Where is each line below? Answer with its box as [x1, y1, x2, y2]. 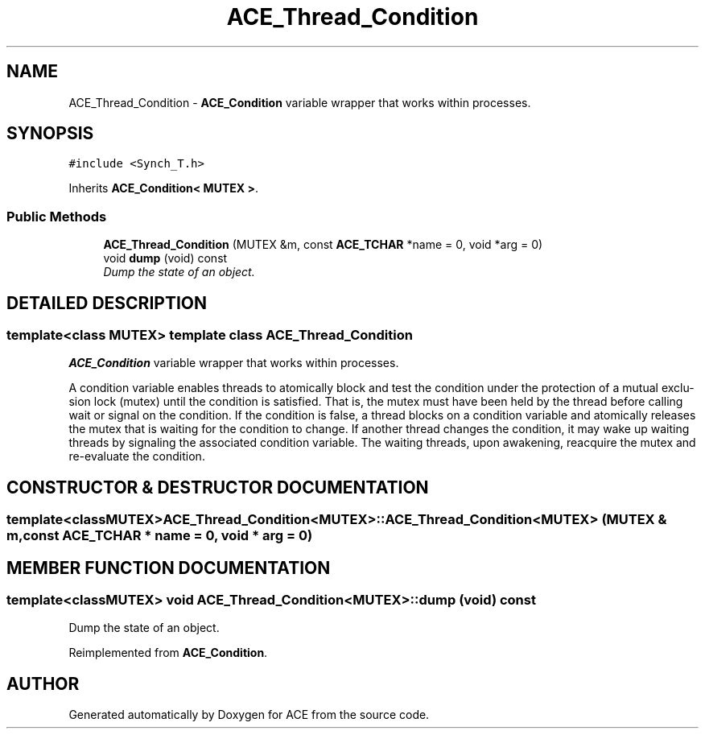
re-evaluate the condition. [68, 449, 205, 464]
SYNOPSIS [6, 123, 94, 144]
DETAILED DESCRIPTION [6, 292, 208, 313]
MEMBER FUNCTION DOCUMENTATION [6, 557, 331, 578]
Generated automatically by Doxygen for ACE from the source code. [68, 708, 430, 722]
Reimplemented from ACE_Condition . [68, 646, 268, 660]
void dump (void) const [103, 251, 228, 266]
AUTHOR [6, 673, 80, 694]
